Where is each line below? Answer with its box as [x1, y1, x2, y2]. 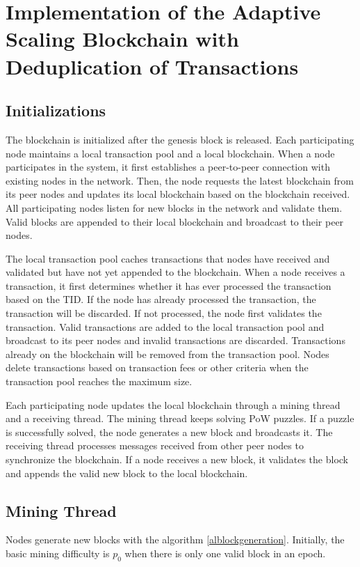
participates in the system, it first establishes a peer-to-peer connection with [6, 160, 330, 174]
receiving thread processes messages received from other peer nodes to [6, 438, 304, 453]
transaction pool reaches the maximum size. [6, 374, 193, 389]
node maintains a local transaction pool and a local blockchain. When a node [6, 146, 335, 160]
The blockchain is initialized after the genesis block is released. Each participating [6, 132, 354, 146]
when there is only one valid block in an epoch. [124, 546, 326, 560]
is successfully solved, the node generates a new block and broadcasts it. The [6, 424, 333, 439]
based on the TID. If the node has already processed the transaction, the [6, 292, 316, 306]
